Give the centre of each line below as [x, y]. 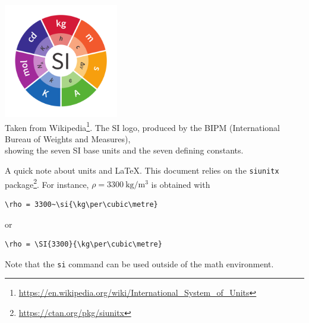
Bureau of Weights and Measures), [68, 138]
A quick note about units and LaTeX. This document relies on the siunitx [142, 170]
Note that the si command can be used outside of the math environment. [139, 263]
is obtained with [181, 184]
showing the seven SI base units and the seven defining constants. [124, 150]
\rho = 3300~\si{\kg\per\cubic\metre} [81, 204]
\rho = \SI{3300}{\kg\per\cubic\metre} [83, 244]
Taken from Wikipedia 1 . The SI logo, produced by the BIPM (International [142, 126]
